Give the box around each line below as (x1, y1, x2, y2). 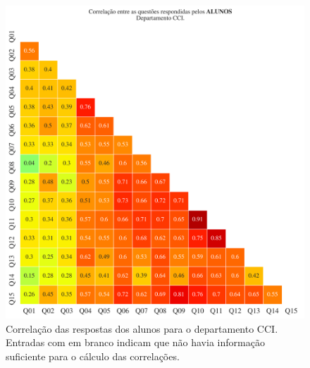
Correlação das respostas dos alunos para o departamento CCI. (6, 321, 278, 336)
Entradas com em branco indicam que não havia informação (6, 335, 265, 350)
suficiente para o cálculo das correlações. (6, 348, 180, 363)
